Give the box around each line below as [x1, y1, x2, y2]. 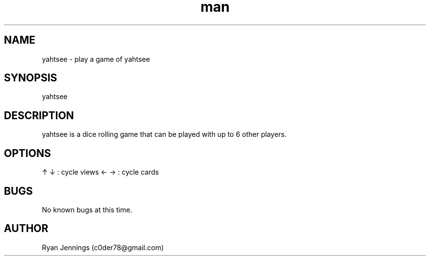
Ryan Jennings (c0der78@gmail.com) [42, 243, 164, 252]
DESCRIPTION [4, 109, 74, 122]
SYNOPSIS [4, 72, 57, 84]
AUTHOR [4, 222, 49, 235]
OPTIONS [4, 147, 51, 159]
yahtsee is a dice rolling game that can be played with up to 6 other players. [42, 130, 287, 139]
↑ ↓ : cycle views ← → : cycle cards [42, 168, 159, 177]
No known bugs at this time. [42, 205, 133, 214]
